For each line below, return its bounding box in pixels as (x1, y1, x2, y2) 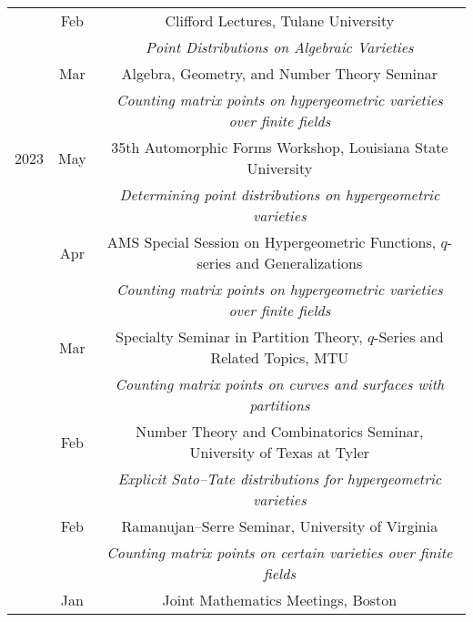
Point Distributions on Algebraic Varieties (146, 36, 414, 57)
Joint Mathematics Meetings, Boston (162, 589, 398, 610)
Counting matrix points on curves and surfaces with (115, 373, 445, 394)
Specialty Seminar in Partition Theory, (116, 326, 363, 347)
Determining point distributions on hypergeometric (119, 184, 440, 205)
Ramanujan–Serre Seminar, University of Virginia (121, 515, 438, 536)
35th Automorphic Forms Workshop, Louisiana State (111, 137, 448, 158)
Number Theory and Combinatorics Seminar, (136, 421, 424, 442)
